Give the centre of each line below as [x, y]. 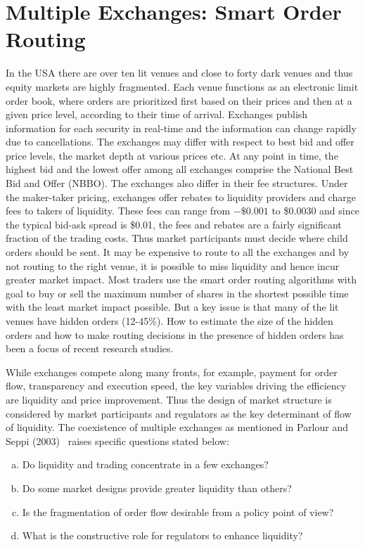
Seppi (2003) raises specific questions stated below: [117, 440]
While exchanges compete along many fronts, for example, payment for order [172, 372]
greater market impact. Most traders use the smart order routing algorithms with [181, 279]
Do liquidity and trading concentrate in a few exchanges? [145, 464]
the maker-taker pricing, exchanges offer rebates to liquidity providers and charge [181, 197]
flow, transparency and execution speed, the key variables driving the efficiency [176, 386]
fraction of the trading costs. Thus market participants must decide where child [177, 238]
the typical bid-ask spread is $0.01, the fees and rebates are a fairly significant [174, 224]
